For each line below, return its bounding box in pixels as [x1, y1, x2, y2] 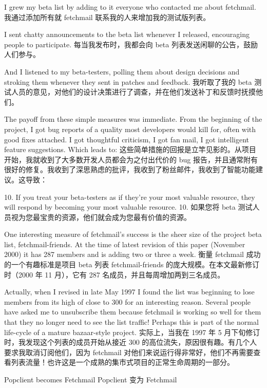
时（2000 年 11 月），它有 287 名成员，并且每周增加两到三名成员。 [4, 269, 225, 280]
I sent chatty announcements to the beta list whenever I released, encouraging [4, 29, 250, 40]
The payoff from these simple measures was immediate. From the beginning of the [4, 114, 262, 124]
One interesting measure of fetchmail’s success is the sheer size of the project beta [4, 229, 262, 239]
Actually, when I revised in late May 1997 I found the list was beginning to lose [4, 286, 255, 297]
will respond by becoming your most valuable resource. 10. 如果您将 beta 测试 [4, 201, 253, 212]
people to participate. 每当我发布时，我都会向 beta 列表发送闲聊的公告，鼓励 [4, 39, 258, 49]
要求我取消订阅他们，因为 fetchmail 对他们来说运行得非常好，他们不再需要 [4, 346, 254, 357]
